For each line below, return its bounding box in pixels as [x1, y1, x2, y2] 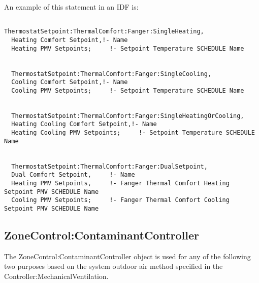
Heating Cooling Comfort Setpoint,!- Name [11, 120, 157, 128]
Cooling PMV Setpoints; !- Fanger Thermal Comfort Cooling [11, 196, 230, 204]
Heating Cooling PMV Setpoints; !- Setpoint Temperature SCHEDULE [11, 129, 255, 137]
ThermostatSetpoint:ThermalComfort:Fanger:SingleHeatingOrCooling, [11, 112, 244, 119]
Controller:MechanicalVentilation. [4, 271, 109, 281]
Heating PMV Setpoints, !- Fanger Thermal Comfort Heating [11, 180, 230, 187]
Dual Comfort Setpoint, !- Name [11, 171, 135, 179]
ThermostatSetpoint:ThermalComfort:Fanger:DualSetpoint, [11, 163, 208, 170]
